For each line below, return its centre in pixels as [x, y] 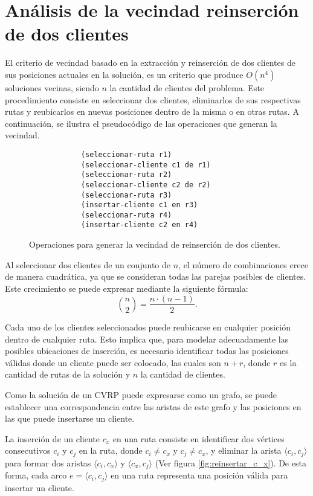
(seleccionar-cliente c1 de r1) [146, 165]
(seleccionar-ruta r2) [126, 175]
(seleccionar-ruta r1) [126, 154]
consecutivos [28, 450]
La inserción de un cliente [53, 438]
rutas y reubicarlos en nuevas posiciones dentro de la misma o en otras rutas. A [152, 111]
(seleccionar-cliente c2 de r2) [146, 185]
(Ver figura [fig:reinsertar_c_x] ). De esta [231, 462]
